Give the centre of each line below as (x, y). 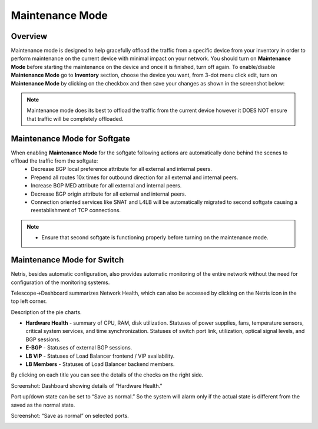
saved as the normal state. (43, 405)
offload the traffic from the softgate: (54, 161)
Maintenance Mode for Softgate (71, 138)
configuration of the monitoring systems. (60, 282)
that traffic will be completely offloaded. (75, 118)
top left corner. (29, 301)
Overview (29, 36)
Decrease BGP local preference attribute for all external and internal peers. (121, 169)
